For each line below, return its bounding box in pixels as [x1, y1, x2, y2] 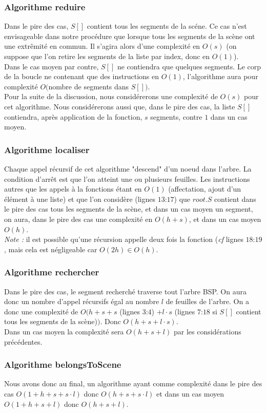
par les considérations [173, 326, 241, 336]
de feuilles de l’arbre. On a [166, 296, 249, 307]
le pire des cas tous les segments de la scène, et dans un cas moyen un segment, [4, 203, 253, 214]
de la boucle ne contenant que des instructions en [4, 71, 159, 82]
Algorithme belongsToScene [4, 358, 121, 371]
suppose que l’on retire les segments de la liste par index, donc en [4, 51, 210, 61]
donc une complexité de [4, 306, 78, 316]
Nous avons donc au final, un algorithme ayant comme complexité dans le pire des [4, 378, 262, 389]
